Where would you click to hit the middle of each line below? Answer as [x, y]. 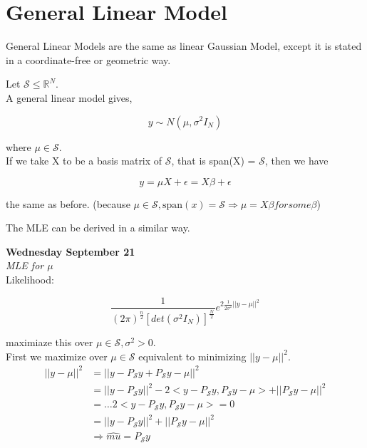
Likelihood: [30, 280]
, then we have [296, 161]
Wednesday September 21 [71, 251]
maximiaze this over [50, 342]
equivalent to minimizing [192, 356]
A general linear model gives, [69, 97]
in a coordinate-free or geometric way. [88, 59]
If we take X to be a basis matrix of [84, 161]
